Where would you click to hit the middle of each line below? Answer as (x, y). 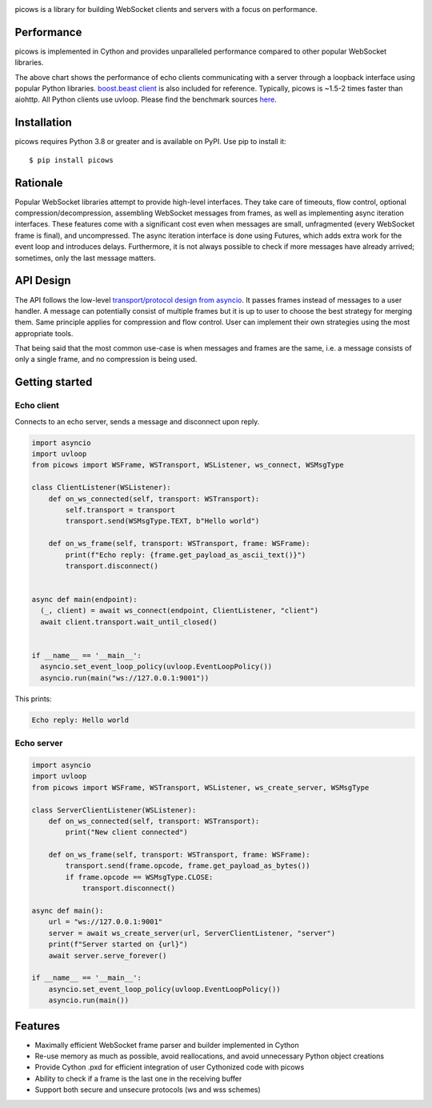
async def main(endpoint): (84, 600)
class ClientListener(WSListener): (101, 488)
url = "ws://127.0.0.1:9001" (106, 922)
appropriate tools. (44, 333)
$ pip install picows (71, 160)
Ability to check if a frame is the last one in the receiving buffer (138, 1078)
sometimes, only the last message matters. (85, 258)
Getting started (54, 382)
